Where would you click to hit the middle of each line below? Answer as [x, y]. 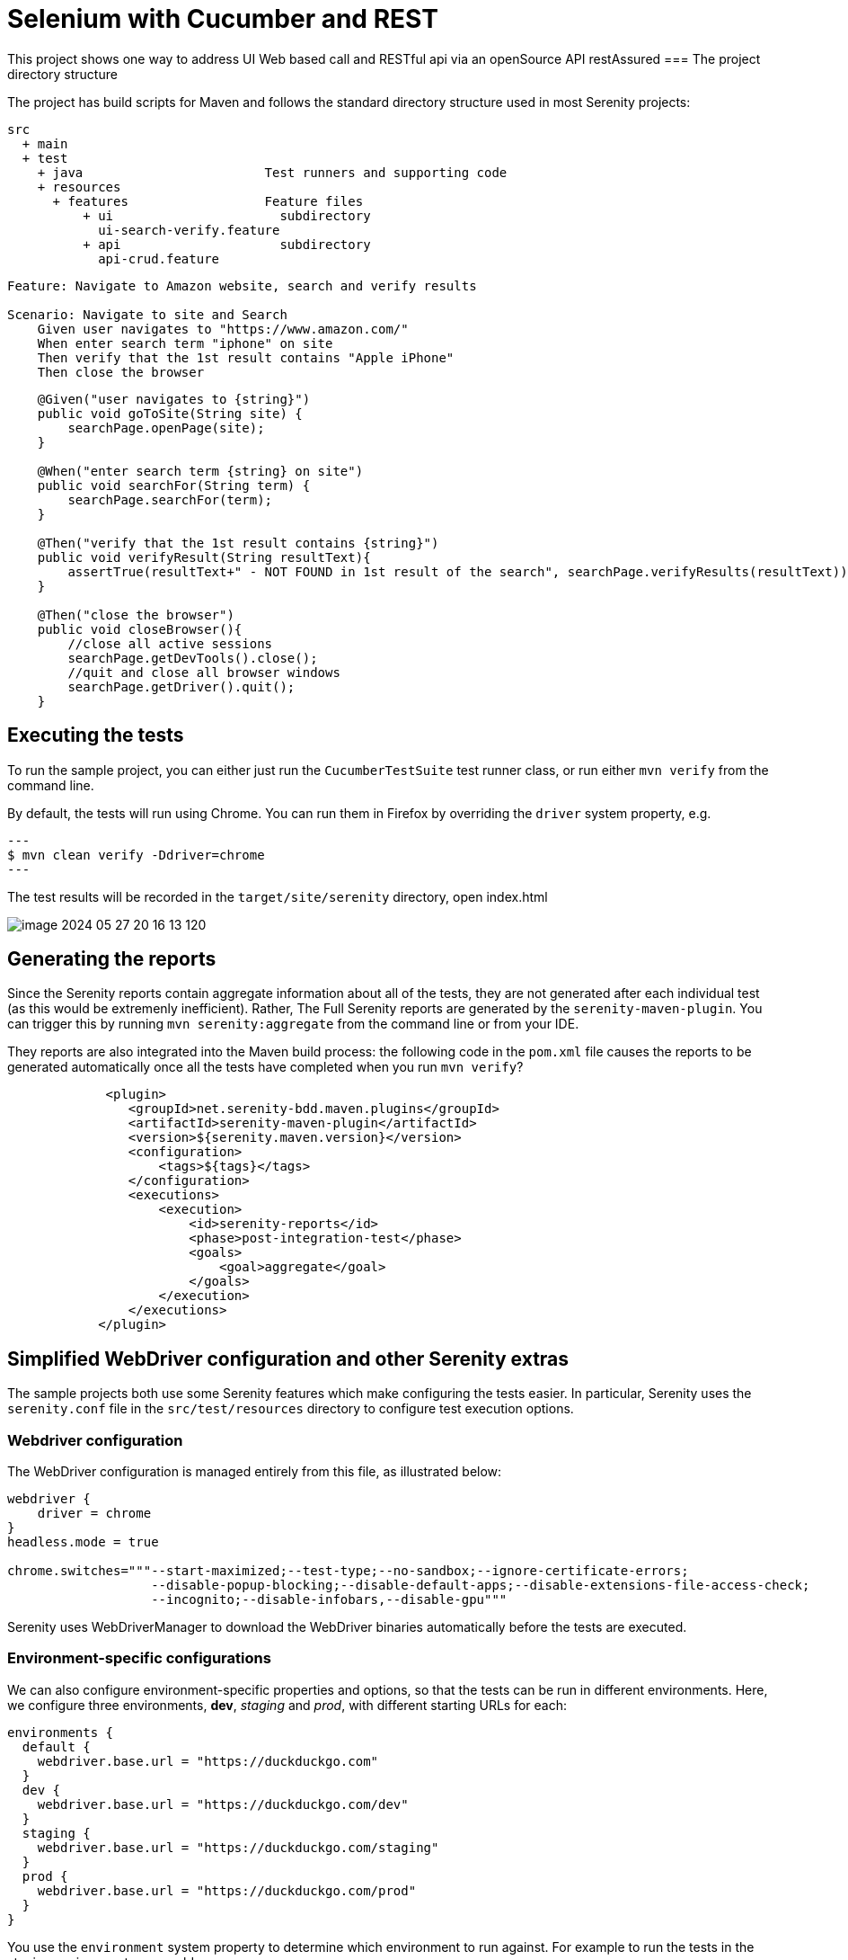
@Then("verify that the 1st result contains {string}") [238, 543]
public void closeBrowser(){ [140, 629]
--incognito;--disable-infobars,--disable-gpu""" [329, 1600]
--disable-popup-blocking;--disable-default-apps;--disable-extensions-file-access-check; [481, 1586]
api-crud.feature [159, 258]
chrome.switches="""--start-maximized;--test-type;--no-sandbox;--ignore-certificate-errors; [348, 1571]
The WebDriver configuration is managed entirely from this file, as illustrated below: [255, 1472]
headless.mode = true [83, 1542]
